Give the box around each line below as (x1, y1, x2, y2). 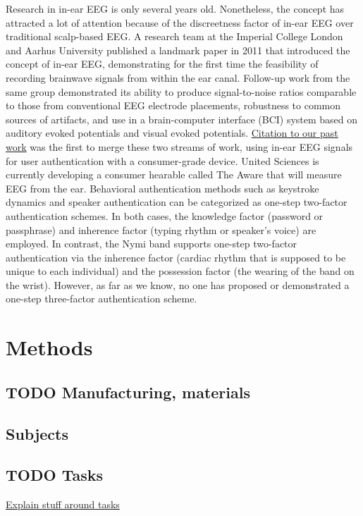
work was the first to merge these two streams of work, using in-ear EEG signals (6, 139, 353, 154)
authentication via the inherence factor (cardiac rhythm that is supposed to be (6, 250, 346, 264)
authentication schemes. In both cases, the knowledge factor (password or (6, 208, 324, 223)
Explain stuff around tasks (6, 497, 120, 512)
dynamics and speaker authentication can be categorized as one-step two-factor (6, 195, 347, 209)
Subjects (6, 422, 69, 444)
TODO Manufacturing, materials (6, 381, 250, 403)
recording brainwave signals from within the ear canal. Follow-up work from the (6, 70, 350, 85)
